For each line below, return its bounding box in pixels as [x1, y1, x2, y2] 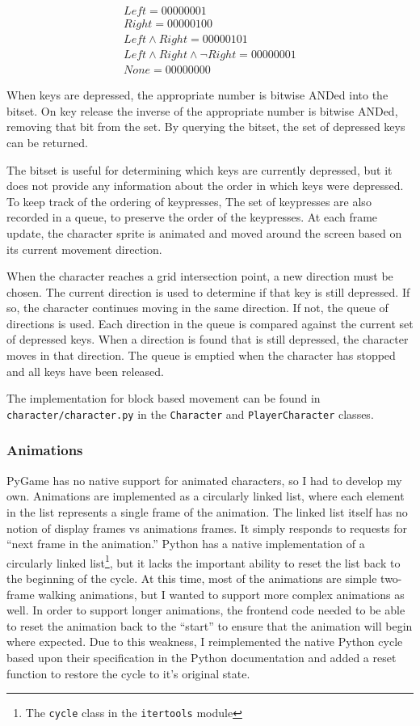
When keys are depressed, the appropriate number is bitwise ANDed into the [6, 87, 388, 103]
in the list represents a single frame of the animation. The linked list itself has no [6, 503, 408, 520]
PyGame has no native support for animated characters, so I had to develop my [6, 471, 402, 488]
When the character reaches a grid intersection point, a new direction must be [6, 268, 393, 285]
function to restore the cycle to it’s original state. [6, 665, 250, 682]
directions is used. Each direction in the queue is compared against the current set [6, 314, 414, 331]
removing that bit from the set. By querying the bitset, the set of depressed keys [6, 118, 405, 135]
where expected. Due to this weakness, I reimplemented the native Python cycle [6, 633, 403, 650]
